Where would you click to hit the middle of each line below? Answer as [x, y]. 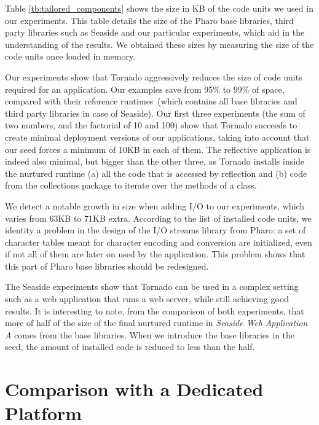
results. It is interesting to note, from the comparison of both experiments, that [155, 310]
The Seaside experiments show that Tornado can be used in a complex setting [152, 287]
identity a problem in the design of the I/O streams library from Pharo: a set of [156, 230]
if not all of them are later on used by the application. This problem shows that [155, 254]
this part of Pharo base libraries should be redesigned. [107, 266]
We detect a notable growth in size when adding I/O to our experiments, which [155, 205]
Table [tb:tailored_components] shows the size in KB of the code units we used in [159, 8]
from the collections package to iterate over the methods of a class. [131, 185]
